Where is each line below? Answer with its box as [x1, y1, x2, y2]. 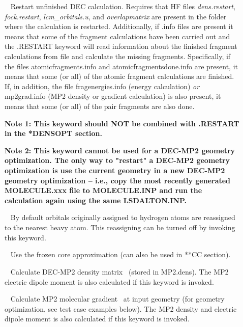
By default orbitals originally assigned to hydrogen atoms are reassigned [10, 212, 235, 223]
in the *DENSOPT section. [5, 128, 102, 139]
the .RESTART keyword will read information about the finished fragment [5, 41, 237, 51]
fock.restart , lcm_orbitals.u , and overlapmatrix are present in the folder [5, 11, 227, 21]
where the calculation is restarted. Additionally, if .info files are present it [5, 21, 233, 32]
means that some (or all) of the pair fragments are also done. [5, 101, 195, 111]
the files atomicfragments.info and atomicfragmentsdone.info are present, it [5, 61, 238, 71]
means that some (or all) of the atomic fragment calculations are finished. [5, 71, 234, 81]
